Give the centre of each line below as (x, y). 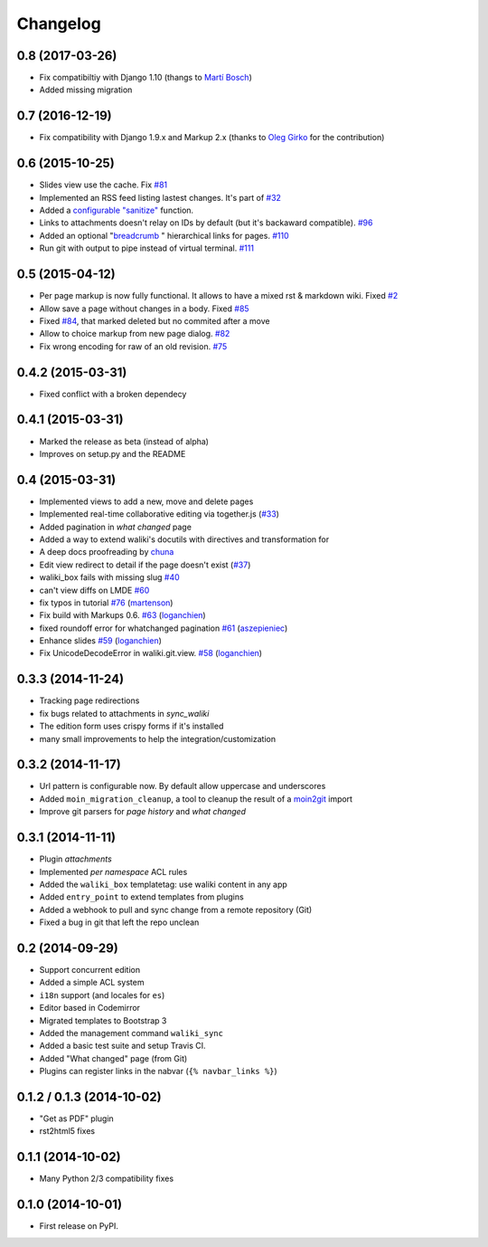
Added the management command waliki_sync (131, 1033)
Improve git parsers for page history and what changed (143, 812)
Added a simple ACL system (92, 983)
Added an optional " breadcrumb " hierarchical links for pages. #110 (164, 235)
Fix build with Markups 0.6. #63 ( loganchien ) (123, 615)
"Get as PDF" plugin (77, 1118)
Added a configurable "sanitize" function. (117, 210)
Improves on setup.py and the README (113, 453)
